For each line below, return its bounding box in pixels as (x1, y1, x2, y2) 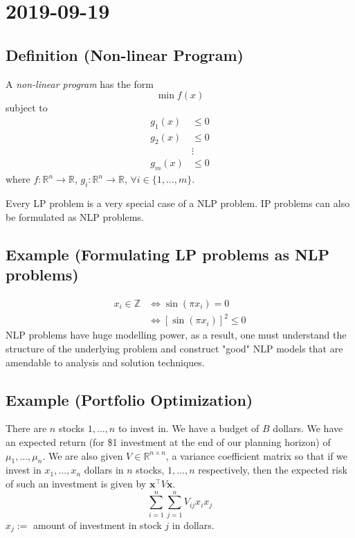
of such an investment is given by (6, 476, 147, 490)
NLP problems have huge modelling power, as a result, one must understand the (6, 328, 347, 342)
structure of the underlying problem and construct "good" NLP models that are (6, 341, 343, 356)
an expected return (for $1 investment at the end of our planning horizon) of (6, 435, 331, 449)
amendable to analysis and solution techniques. (6, 355, 205, 369)
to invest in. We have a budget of (118, 421, 260, 436)
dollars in (84, 463, 124, 477)
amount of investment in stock (33, 517, 162, 532)
